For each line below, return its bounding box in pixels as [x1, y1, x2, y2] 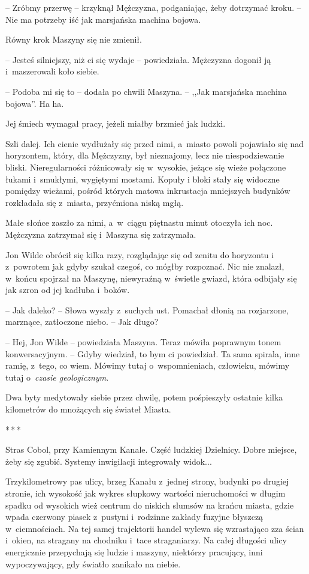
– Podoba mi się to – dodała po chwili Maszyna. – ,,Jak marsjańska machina [5, 85, 287, 97]
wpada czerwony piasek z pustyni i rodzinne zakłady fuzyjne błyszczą [5, 510, 263, 523]
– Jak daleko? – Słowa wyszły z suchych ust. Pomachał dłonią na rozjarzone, [5, 303, 289, 316]
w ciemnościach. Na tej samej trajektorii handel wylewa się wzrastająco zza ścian [5, 522, 304, 534]
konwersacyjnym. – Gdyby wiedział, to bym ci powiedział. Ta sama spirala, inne [5, 347, 300, 360]
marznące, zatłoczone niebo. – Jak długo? [5, 315, 159, 328]
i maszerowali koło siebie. [5, 65, 99, 77]
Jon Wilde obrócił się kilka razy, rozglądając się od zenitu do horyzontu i [5, 248, 274, 261]
